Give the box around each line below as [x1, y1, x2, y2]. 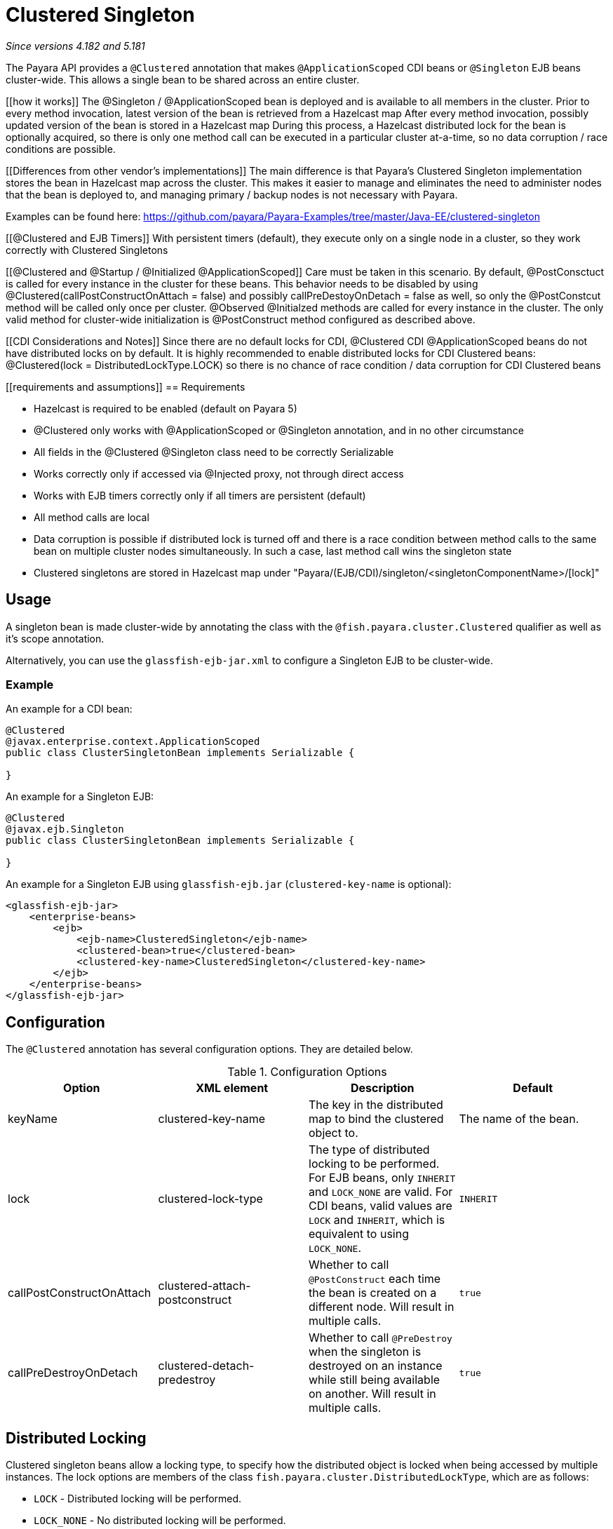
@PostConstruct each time [309, 1272, 441, 1286]
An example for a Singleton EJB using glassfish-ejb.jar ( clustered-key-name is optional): [6, 878, 452, 891]
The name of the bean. [459, 1112, 579, 1126]
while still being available [309, 1373, 440, 1387]
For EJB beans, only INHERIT [309, 1171, 456, 1185]
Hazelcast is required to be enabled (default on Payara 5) [34, 402, 297, 415]
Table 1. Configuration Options [227, 1065, 387, 1079]
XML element [196, 1081, 269, 1096]
